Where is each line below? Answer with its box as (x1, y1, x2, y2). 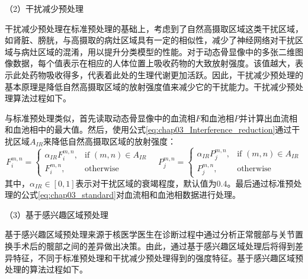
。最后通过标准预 (227, 177, 294, 189)
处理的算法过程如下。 (5, 263, 88, 275)
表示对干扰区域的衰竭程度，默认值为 (75, 177, 217, 189)
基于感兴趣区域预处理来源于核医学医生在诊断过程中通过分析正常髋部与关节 (5, 228, 295, 240)
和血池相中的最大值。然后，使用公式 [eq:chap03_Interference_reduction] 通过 (5, 123, 292, 136)
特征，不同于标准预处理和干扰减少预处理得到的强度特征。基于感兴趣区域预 (12, 251, 303, 264)
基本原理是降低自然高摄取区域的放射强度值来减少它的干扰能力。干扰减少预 (5, 80, 295, 92)
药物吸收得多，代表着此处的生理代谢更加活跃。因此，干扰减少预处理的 (29, 68, 303, 81)
